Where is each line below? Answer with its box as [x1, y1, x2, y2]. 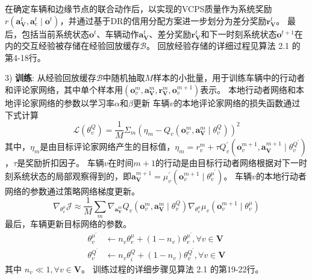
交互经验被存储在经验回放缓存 [21, 39, 140, 52]
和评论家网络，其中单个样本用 [5, 83, 123, 95]
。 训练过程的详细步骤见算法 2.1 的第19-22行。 [81, 262, 264, 275]
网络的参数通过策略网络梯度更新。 [5, 184, 140, 197]
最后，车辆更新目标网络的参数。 [5, 217, 131, 230]
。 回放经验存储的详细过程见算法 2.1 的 [146, 39, 301, 52]
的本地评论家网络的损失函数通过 [173, 96, 301, 109]
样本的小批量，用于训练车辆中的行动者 [153, 71, 305, 84]
